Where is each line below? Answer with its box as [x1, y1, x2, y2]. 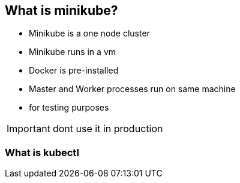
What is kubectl [5, 146, 79, 158]
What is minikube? [5, 3, 118, 18]
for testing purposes [29, 102, 109, 113]
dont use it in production [52, 123, 163, 135]
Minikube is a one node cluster [29, 28, 150, 39]
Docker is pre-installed [29, 65, 119, 76]
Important [7, 123, 50, 135]
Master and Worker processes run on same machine [29, 84, 236, 94]
